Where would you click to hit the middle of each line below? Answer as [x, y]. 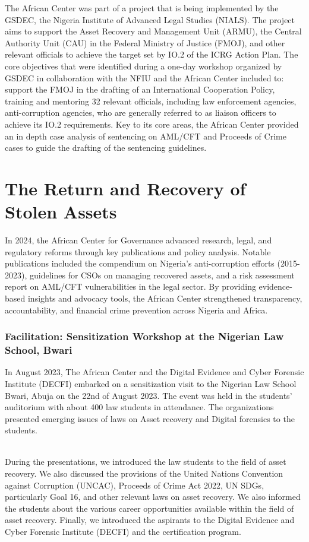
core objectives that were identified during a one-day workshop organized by [144, 66]
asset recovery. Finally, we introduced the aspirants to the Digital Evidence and [150, 520]
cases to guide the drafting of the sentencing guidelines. [106, 148]
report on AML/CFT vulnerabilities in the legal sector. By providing [130, 286]
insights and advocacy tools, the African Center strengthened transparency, [165, 298]
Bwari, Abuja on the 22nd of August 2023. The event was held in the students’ [149, 395]
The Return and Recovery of [125, 188]
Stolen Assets [61, 212]
